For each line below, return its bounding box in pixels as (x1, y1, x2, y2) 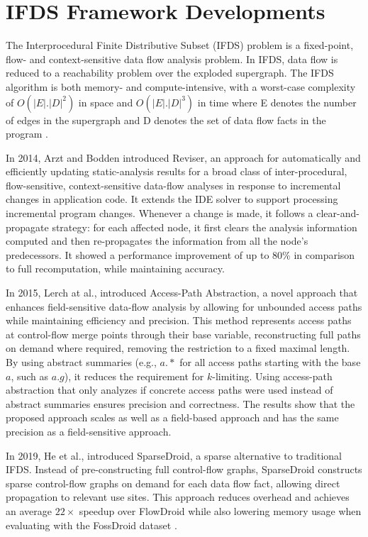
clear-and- (316, 206, 359, 221)
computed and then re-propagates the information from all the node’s (6, 233, 308, 248)
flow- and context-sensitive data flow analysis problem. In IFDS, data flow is (6, 51, 338, 66)
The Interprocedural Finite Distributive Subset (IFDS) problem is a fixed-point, (6, 38, 354, 52)
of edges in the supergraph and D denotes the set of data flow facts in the (6, 112, 326, 127)
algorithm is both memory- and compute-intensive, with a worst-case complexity (6, 79, 356, 94)
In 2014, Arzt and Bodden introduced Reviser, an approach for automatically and (6, 150, 361, 165)
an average (6, 503, 52, 518)
